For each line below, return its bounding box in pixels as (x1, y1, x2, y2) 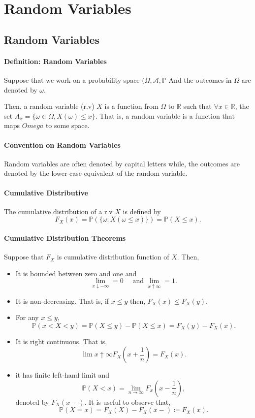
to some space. (45, 120, 90, 130)
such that (183, 101, 212, 111)
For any (15, 312, 39, 322)
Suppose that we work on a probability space (4, 74, 140, 85)
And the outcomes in (168, 74, 232, 85)
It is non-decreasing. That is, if (15, 295, 109, 306)
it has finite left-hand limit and (15, 370, 110, 380)
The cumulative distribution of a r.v (4, 206, 113, 216)
